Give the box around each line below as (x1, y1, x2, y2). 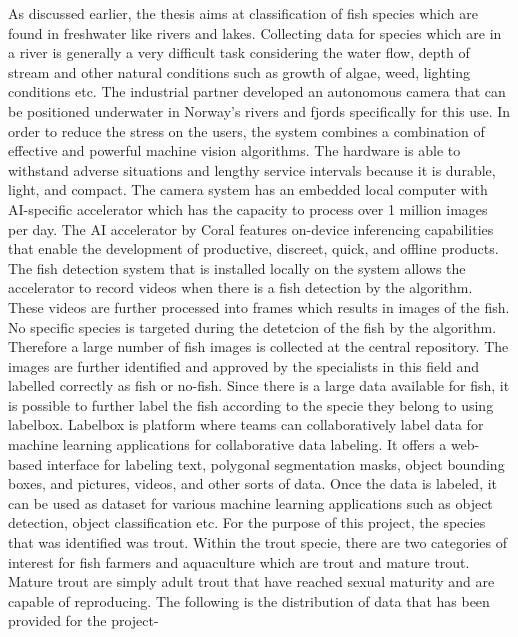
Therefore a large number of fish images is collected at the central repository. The (8, 336, 509, 357)
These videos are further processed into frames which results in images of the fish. (8, 296, 510, 317)
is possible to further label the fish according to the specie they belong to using (8, 394, 494, 415)
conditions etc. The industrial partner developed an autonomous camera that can (8, 81, 506, 102)
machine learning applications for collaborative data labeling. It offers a (8, 434, 447, 455)
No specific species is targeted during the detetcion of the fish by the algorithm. (8, 316, 497, 337)
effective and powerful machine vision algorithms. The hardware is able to (8, 140, 461, 161)
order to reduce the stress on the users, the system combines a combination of (8, 120, 485, 141)
